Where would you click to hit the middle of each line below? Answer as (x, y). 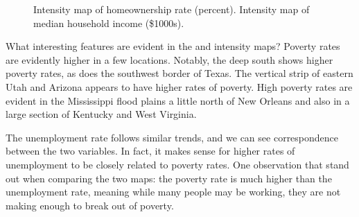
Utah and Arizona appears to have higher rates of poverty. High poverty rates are (179, 86)
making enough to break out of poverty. (90, 205)
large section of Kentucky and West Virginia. (101, 114)
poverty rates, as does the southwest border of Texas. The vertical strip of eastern (179, 73)
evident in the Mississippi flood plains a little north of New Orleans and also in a (178, 100)
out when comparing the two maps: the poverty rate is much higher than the (169, 178)
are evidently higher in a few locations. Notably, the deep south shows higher (169, 59)
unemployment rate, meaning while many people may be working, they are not (173, 192)
